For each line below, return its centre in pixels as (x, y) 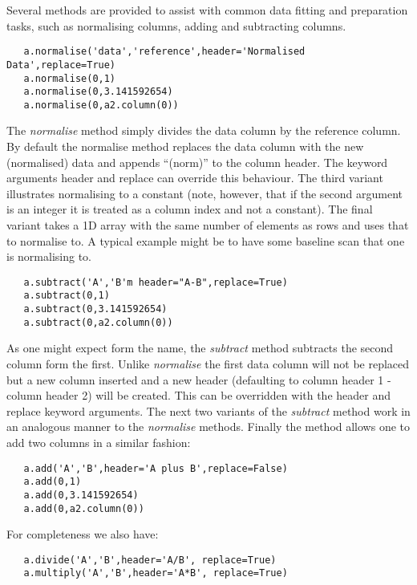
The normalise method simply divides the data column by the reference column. (204, 130)
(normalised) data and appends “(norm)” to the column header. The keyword (197, 162)
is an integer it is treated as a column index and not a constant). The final (190, 209)
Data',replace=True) (61, 65)
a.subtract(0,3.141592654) (95, 309)
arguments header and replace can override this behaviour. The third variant (195, 178)
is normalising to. (49, 256)
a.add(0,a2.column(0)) (84, 508)
